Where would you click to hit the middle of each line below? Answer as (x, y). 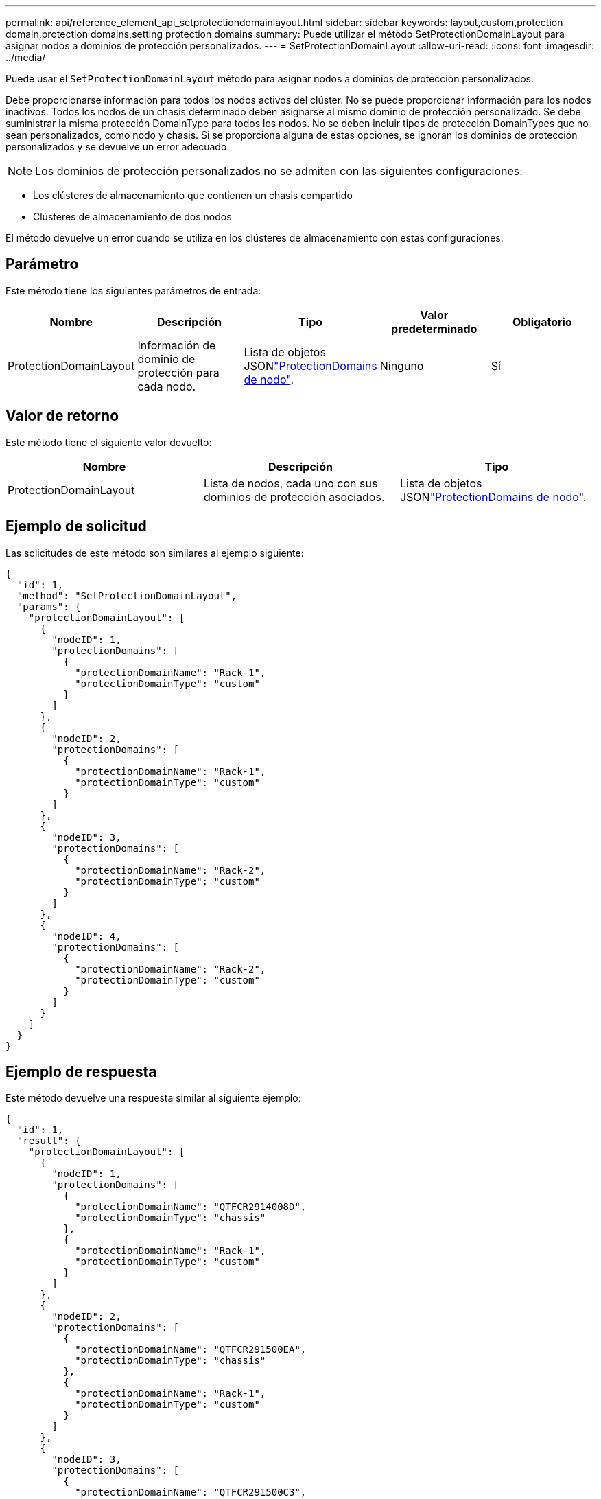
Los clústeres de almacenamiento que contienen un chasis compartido (193, 195)
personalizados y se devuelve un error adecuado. (118, 147)
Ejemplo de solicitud (76, 526)
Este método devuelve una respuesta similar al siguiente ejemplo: (153, 1098)
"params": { (49, 606)
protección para (178, 372)
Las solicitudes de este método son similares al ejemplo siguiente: (155, 553)
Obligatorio (542, 322)
